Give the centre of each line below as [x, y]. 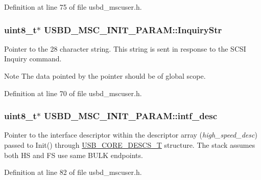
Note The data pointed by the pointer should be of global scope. [105, 76]
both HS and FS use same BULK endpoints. [74, 155]
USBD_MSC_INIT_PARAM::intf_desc [131, 116]
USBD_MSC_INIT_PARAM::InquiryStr [133, 29]
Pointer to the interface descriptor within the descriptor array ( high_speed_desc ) [131, 135]
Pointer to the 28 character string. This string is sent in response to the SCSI [125, 48]
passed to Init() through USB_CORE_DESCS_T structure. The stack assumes [130, 145]
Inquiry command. [33, 59]
